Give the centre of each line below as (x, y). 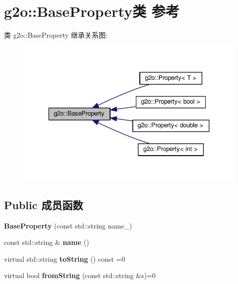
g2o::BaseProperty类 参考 (92, 11)
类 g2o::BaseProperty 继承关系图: (56, 35)
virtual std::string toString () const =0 (65, 258)
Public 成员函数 (44, 204)
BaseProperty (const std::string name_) (68, 225)
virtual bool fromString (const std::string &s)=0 (80, 275)
